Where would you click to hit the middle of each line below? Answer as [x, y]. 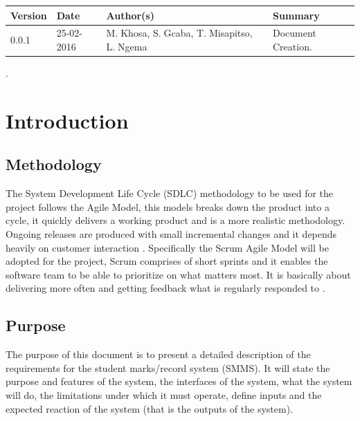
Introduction [67, 120]
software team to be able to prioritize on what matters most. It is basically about [178, 274]
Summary [296, 15]
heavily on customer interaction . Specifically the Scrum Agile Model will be [167, 247]
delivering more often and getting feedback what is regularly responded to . [165, 288]
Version [29, 15]
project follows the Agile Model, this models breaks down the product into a [168, 206]
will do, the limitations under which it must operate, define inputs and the [164, 394]
